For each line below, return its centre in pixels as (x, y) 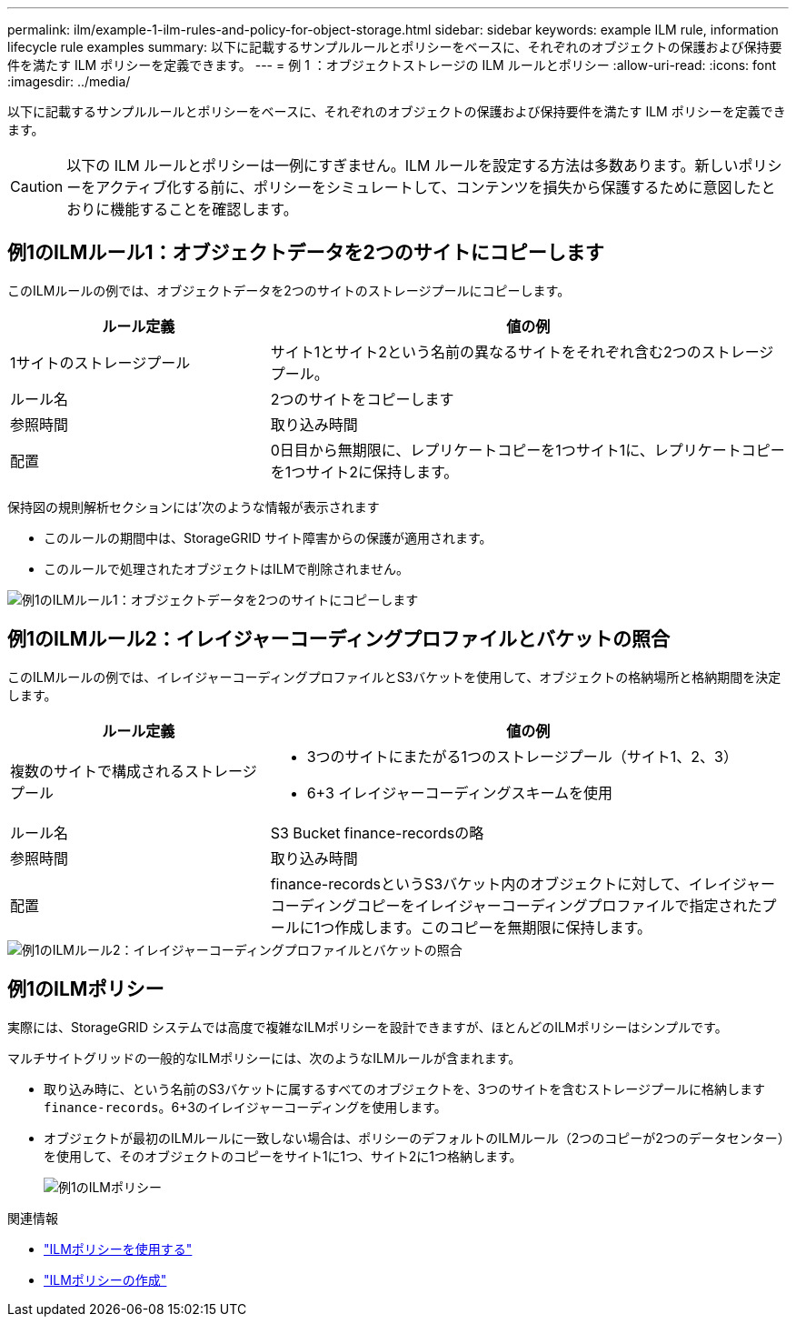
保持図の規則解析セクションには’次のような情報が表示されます (194, 507)
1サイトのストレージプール (100, 362)
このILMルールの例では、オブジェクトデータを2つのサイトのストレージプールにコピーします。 (289, 290)
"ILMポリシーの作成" (105, 1279)
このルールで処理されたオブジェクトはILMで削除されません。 (226, 568)
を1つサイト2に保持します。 (364, 471)
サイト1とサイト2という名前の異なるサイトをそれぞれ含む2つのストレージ (522, 351)
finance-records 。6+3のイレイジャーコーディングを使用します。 (245, 1107)
